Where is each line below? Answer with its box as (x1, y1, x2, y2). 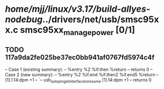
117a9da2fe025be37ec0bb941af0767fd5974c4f (5, 53, 155, 62)
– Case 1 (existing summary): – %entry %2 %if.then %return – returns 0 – (5, 66, 153, 72)
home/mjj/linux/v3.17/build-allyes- (5, 3, 151, 15)
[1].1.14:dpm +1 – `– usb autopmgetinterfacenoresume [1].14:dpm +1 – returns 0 (5, 77, 152, 84)
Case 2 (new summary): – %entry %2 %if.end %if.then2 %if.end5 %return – (5, 71, 159, 77)
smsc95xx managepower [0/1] (20, 25, 135, 37)
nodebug (5, 14, 43, 25)
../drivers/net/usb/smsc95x (42, 14, 159, 25)
